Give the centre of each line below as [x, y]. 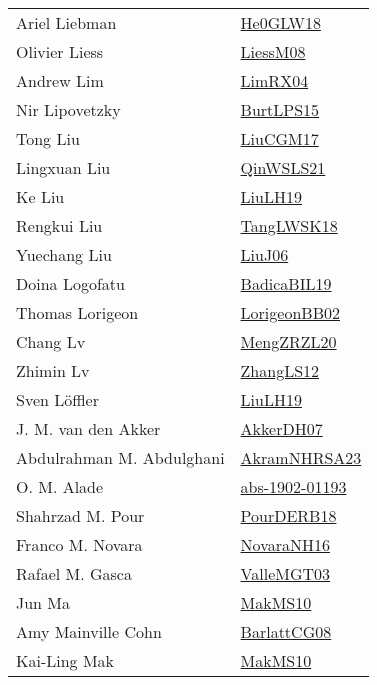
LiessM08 [273, 51]
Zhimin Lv [53, 370]
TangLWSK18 [289, 225]
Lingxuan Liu [63, 167]
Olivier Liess [60, 51]
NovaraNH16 [285, 544]
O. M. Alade [60, 486]
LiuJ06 [264, 254]
